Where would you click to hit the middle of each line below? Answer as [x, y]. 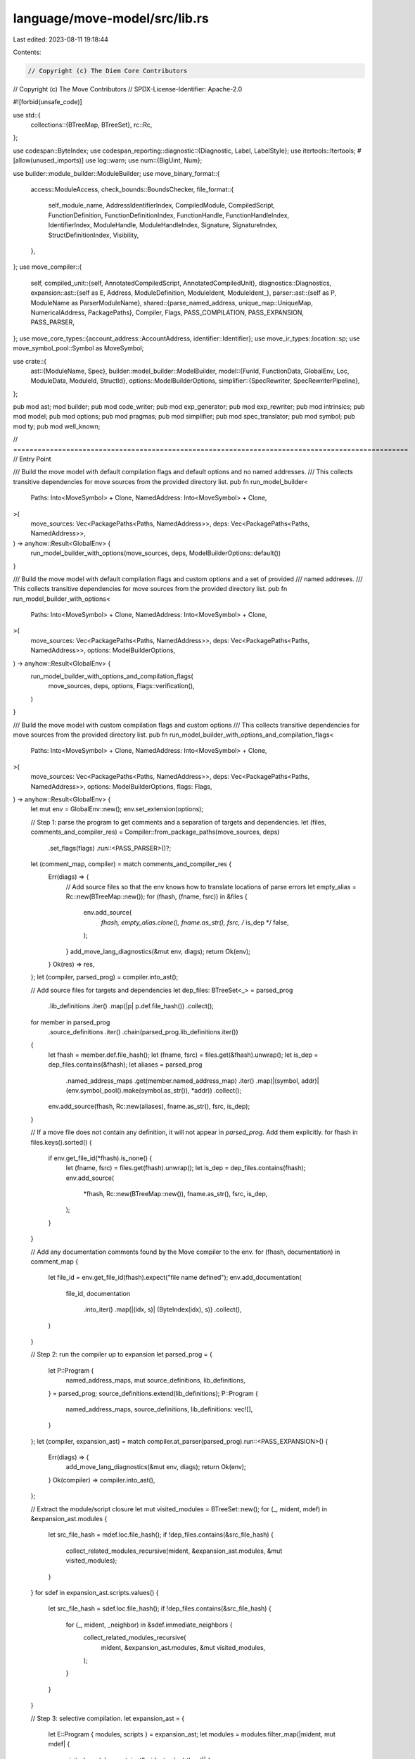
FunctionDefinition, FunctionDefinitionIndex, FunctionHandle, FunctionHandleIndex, [169, 215]
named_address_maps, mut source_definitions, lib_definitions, [155, 1380]
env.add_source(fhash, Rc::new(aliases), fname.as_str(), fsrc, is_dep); [149, 1106]
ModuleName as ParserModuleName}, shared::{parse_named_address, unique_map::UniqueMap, [172, 303]
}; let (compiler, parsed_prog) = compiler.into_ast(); [104, 977]
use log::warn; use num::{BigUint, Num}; [144, 160]
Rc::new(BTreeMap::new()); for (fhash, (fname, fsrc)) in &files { [157, 896]
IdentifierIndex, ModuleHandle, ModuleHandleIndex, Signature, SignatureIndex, [163, 225]
